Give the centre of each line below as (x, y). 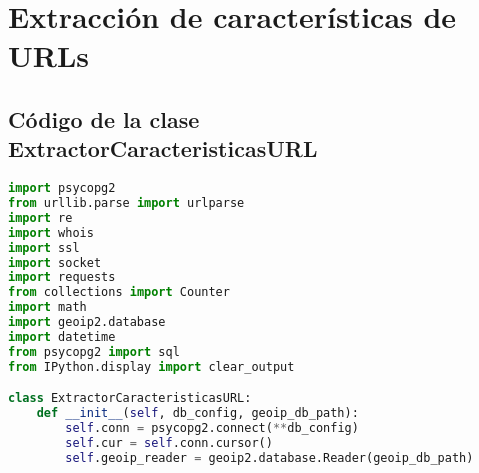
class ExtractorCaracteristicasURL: (130, 398)
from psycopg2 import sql (94, 351)
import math (47, 307)
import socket (55, 262)
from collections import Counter (119, 292)
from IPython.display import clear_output (151, 366)
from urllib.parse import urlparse (126, 203)
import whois (51, 232)
